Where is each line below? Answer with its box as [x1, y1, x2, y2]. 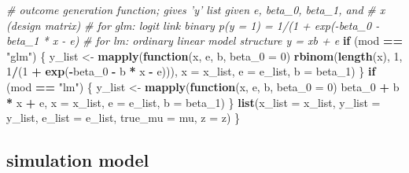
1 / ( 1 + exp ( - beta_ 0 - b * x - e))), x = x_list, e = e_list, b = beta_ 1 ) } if [6, 63, 376, 79]
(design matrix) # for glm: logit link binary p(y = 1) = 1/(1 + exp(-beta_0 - [6, 17, 380, 33]
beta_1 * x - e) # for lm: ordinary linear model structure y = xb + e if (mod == [6, 32, 403, 49]
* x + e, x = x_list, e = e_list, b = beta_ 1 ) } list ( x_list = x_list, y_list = [6, 94, 381, 110]
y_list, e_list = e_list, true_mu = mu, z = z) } [6, 109, 241, 126]
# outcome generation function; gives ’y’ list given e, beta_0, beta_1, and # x [6, 2, 385, 17]
